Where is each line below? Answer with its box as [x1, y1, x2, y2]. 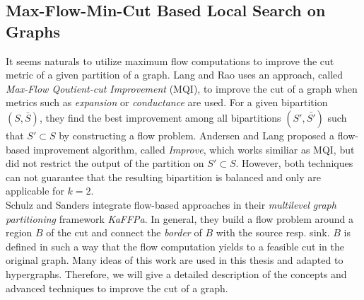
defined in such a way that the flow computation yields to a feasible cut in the [6, 238, 344, 253]
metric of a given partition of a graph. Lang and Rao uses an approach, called [6, 67, 344, 82]
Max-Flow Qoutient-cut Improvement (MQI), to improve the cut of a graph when [6, 81, 358, 96]
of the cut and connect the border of [46, 225, 202, 240]
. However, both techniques [235, 156, 353, 171]
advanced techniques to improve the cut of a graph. [6, 280, 228, 295]
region [6, 225, 33, 240]
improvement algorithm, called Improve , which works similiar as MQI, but [33, 142, 355, 156]
